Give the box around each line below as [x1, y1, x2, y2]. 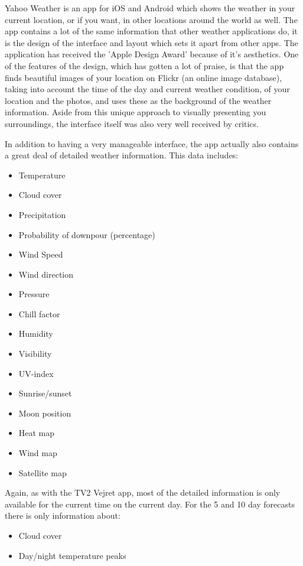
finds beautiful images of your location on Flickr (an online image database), [5, 71, 282, 83]
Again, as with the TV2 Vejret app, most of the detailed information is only [5, 486, 281, 499]
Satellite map [18, 466, 67, 479]
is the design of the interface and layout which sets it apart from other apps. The [5, 36, 298, 48]
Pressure [18, 288, 50, 300]
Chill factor [18, 307, 60, 320]
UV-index [18, 367, 54, 379]
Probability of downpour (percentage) [18, 228, 155, 240]
